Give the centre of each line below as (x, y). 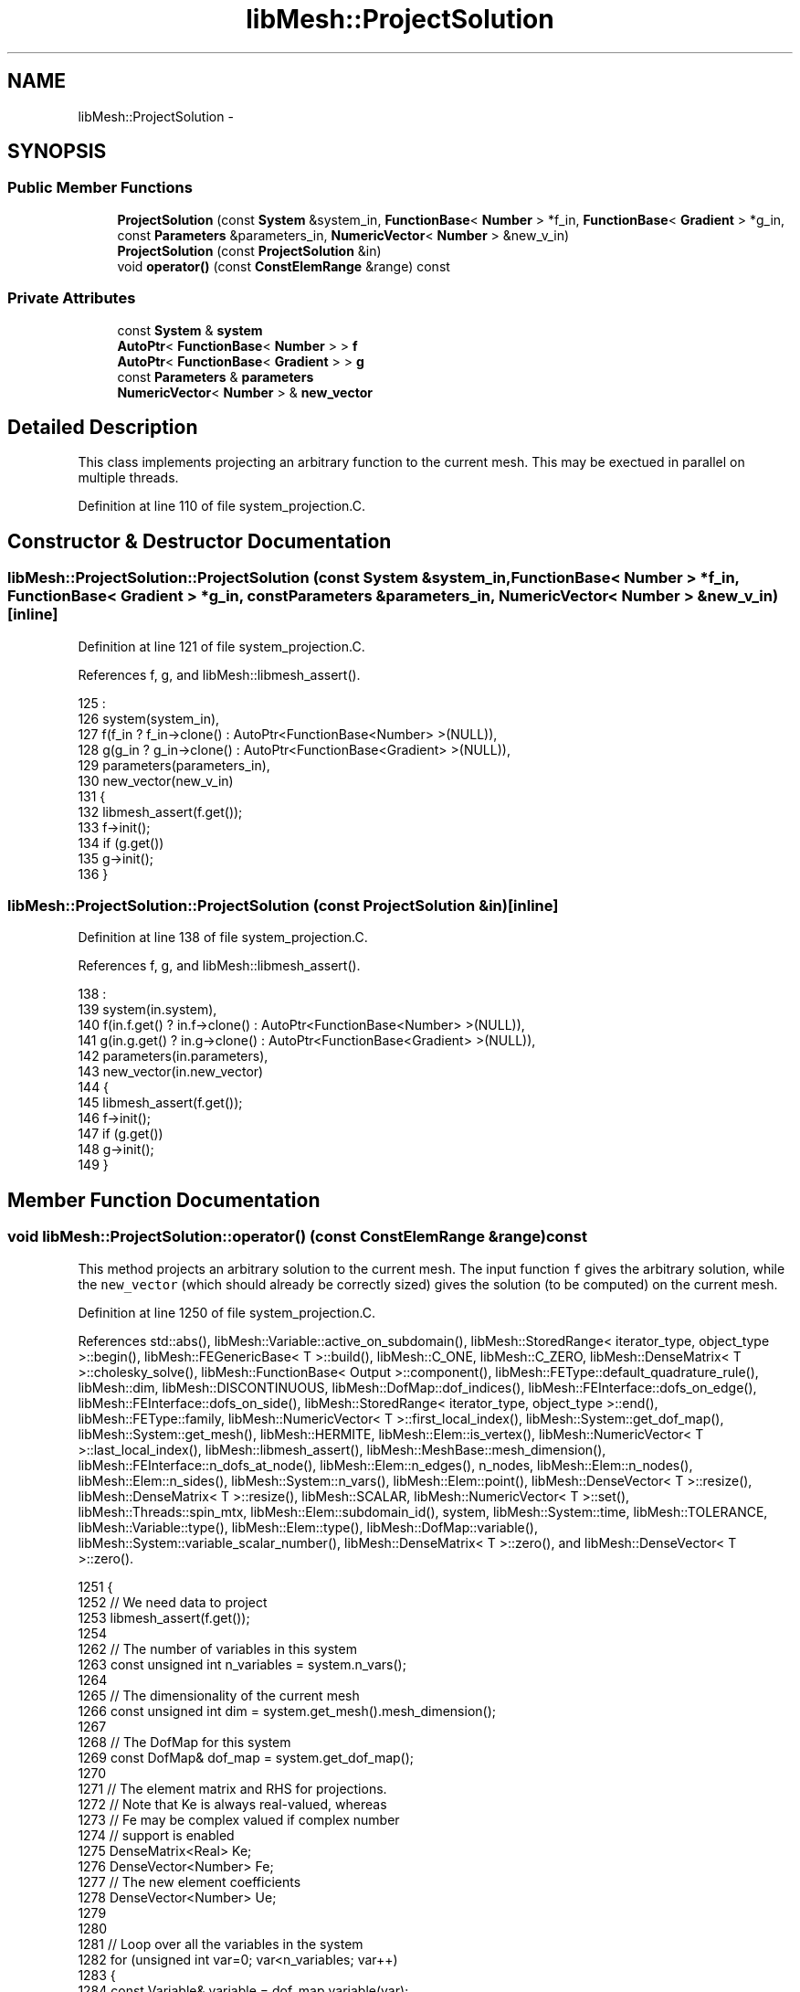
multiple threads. (128, 478)
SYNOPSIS (57, 152)
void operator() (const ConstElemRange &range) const (284, 266)
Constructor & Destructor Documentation (200, 541)
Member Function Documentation (164, 1200)
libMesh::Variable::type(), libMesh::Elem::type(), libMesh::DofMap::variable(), (308, 1527)
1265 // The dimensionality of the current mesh (219, 1695)
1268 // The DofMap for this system (184, 1742)
